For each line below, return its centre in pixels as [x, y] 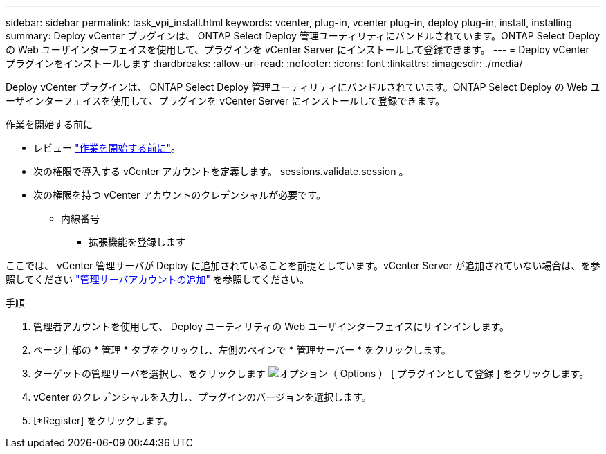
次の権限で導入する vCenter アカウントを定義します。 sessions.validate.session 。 [221, 171]
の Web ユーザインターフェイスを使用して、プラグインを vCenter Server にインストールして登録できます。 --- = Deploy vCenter [297, 49]
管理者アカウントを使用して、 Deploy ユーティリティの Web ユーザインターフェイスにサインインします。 [272, 326]
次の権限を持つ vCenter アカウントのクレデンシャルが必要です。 [180, 195]
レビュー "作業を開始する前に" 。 [107, 148]
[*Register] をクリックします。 [103, 420]
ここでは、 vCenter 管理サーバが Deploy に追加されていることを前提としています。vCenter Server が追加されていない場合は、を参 [303, 265]
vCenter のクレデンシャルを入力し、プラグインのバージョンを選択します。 [202, 397]
